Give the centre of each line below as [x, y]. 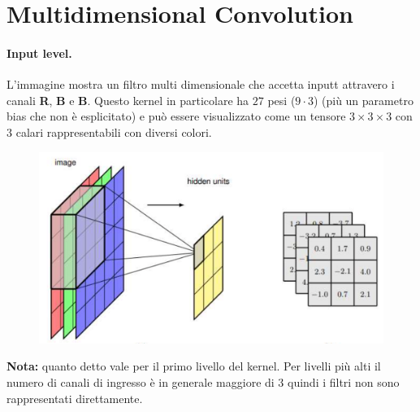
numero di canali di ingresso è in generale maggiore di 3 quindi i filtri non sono [203, 381]
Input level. [39, 53]
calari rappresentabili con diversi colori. [114, 131]
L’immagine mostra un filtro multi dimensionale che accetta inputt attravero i [201, 84]
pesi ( [281, 100]
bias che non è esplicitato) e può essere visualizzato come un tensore [176, 116]
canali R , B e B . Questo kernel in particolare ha [128, 100]
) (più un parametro [363, 100]
